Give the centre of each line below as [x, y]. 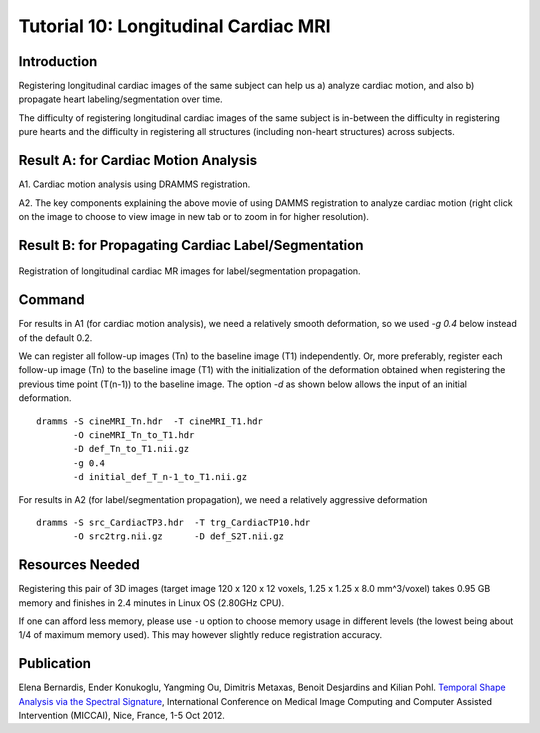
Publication [55, 663]
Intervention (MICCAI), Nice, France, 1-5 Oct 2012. [121, 716]
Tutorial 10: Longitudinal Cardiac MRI [174, 26]
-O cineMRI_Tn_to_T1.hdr [134, 434]
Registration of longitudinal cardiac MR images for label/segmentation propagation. [189, 271]
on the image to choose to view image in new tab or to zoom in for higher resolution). [194, 216]
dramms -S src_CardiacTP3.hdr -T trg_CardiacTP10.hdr [173, 522]
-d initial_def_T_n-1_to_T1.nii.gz [160, 477]
